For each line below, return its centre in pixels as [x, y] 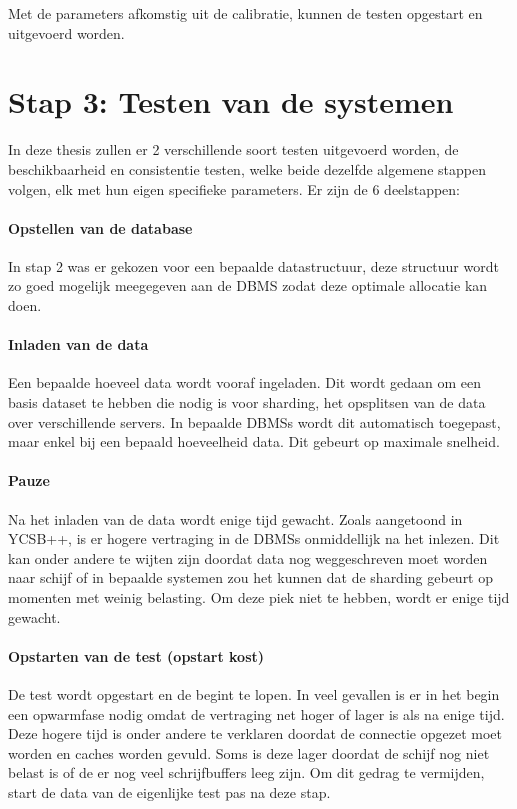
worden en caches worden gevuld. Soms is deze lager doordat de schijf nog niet [249, 752]
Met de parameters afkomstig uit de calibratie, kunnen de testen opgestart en [245, 13]
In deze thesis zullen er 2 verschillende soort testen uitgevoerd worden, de [233, 149]
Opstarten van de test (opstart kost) [136, 655]
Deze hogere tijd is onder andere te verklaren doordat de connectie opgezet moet [255, 733]
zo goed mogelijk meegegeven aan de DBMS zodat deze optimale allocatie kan [248, 285]
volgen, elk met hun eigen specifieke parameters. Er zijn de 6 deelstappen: [234, 188]
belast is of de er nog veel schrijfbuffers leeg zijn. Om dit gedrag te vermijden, [246, 772]
